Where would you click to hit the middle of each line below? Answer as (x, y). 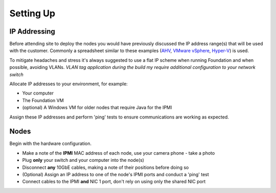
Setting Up (32, 13)
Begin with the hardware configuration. (51, 143)
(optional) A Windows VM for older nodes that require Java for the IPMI (97, 108)
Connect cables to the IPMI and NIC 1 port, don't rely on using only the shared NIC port (114, 182)
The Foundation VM (43, 100)
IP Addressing (32, 31)
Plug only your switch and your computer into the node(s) (83, 160)
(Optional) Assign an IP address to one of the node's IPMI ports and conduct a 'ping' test (116, 175)
